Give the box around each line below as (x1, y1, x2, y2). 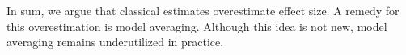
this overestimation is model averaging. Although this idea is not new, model (6, 18, 387, 34)
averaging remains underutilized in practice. (6, 33, 224, 50)
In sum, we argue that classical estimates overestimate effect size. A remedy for (6, 2, 400, 18)
